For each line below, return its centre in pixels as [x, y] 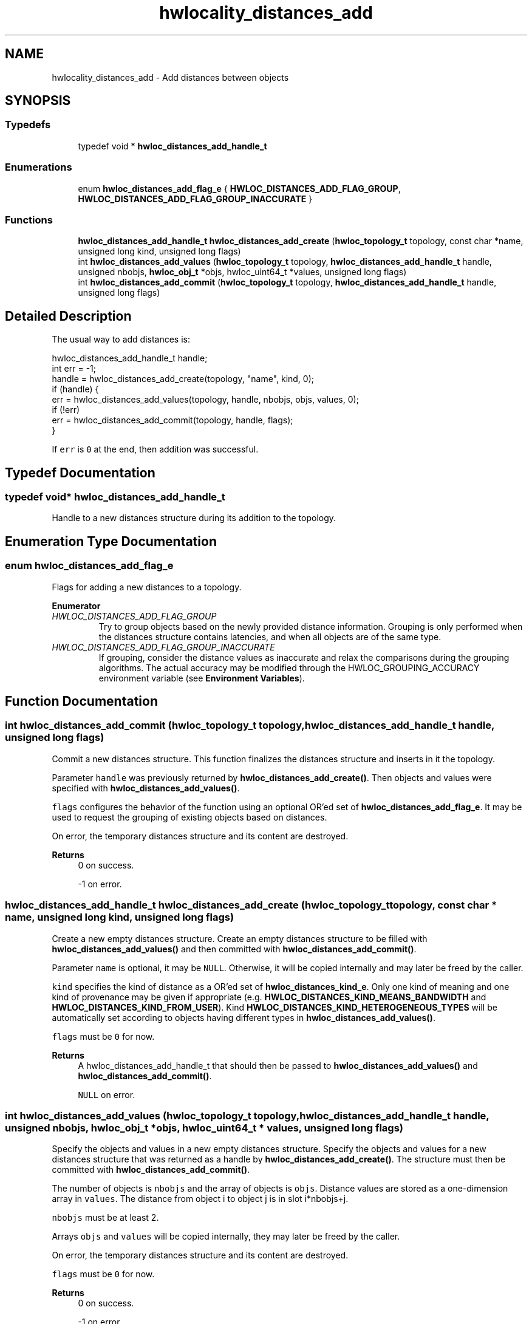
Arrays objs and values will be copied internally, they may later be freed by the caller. [226, 1237]
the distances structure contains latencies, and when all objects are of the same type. [270, 636]
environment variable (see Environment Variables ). [202, 678]
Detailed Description [68, 316]
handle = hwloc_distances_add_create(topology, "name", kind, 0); [183, 379]
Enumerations [39, 167]
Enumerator [76, 606]
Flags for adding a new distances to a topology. [147, 587]
